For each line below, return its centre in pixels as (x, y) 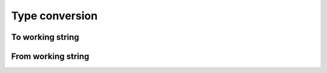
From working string (50, 56)
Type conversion (54, 16)
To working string (45, 37)
